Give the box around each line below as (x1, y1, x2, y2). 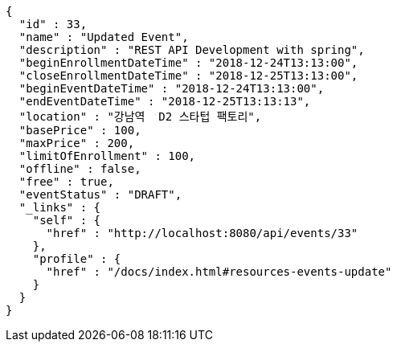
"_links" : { (18, 201, 101, 214)
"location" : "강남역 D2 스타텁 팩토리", (18, 110, 262, 123)
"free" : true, (18, 175, 114, 188)
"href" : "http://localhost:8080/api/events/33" (46, 227, 358, 240)
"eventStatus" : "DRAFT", (18, 188, 182, 201)
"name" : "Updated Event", (18, 31, 189, 43)
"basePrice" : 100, (18, 124, 141, 137)
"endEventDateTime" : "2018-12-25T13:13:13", (18, 95, 311, 108)
